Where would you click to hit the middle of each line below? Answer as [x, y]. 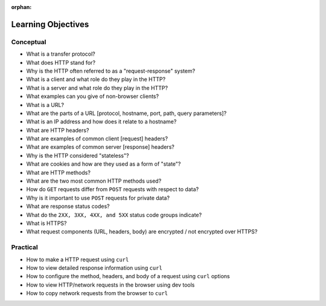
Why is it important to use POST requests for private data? [98, 198]
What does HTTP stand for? [61, 62]
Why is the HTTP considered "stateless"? [78, 155]
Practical [25, 247]
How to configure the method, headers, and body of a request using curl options [128, 276]
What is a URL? [45, 105]
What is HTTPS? [46, 223]
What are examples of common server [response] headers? [100, 147]
